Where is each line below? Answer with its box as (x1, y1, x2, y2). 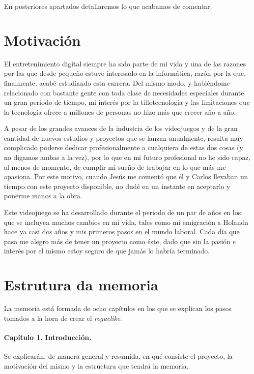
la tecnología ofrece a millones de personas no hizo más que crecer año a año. (4, 106, 236, 117)
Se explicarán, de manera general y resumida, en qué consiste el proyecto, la (4, 351, 233, 361)
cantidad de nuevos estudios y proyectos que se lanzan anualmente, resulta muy (4, 132, 244, 143)
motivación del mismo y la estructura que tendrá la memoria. (4, 360, 189, 371)
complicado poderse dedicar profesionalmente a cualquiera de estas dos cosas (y (4, 142, 243, 153)
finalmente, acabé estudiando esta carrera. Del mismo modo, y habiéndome (4, 77, 230, 88)
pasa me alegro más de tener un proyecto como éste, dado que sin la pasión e (4, 236, 236, 246)
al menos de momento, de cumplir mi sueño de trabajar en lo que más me (4, 161, 226, 172)
